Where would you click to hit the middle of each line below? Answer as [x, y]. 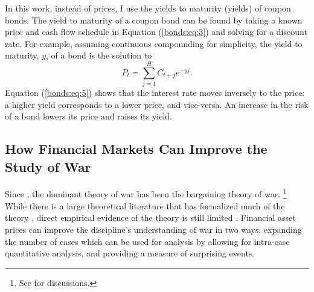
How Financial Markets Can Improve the [136, 149]
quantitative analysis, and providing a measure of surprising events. [130, 253]
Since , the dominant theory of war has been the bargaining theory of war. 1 [146, 193]
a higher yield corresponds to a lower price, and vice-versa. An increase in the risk [157, 104]
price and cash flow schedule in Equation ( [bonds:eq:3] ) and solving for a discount [156, 32]
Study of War [48, 166]
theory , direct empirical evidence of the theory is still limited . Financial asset [150, 217]
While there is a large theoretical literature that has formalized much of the [145, 205]
